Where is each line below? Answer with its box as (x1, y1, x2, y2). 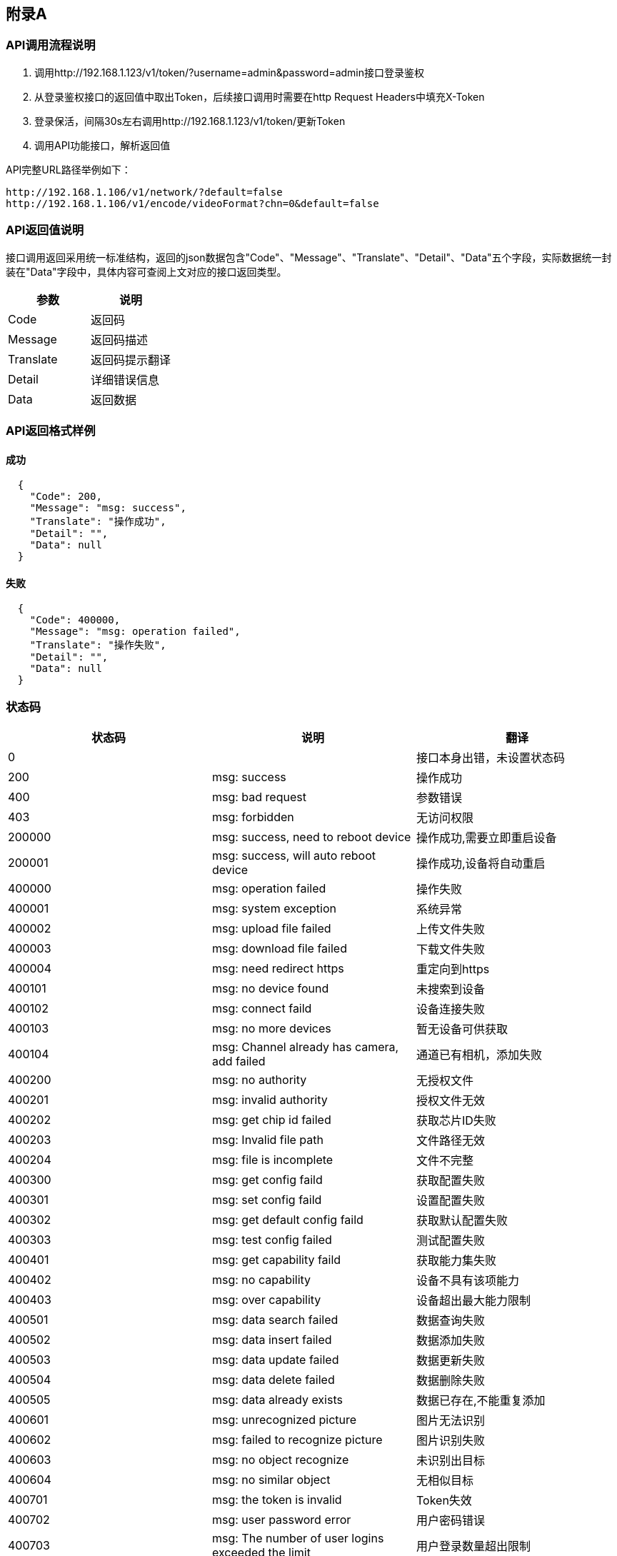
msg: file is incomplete (211, 1153, 333, 1168)
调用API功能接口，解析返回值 (34, 139, 171, 151)
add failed (211, 1054, 266, 1069)
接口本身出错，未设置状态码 (416, 751, 565, 766)
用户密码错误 (416, 1513, 485, 1528)
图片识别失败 (416, 1433, 485, 1448)
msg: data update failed (211, 1352, 339, 1367)
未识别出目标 (416, 1453, 485, 1468)
